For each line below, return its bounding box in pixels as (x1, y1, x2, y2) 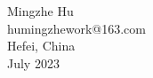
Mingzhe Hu (7, 2, 74, 20)
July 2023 (7, 53, 60, 72)
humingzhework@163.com (7, 19, 146, 37)
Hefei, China (7, 36, 76, 55)
